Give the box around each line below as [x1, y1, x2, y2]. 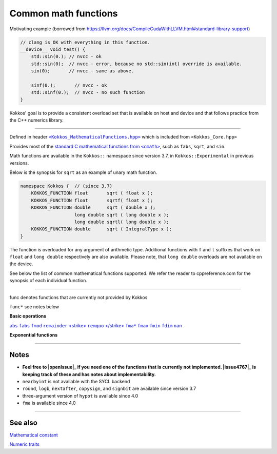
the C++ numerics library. [9, 117, 64, 123]
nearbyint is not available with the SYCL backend [22, 378, 130, 384]
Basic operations [9, 313, 47, 319]
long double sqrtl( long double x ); [74, 219, 169, 225]
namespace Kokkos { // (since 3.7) [20, 183, 113, 189]
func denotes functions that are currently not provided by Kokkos [9, 294, 148, 300]
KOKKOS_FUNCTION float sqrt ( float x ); [31, 190, 153, 196]
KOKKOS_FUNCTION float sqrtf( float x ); [31, 198, 153, 203]
